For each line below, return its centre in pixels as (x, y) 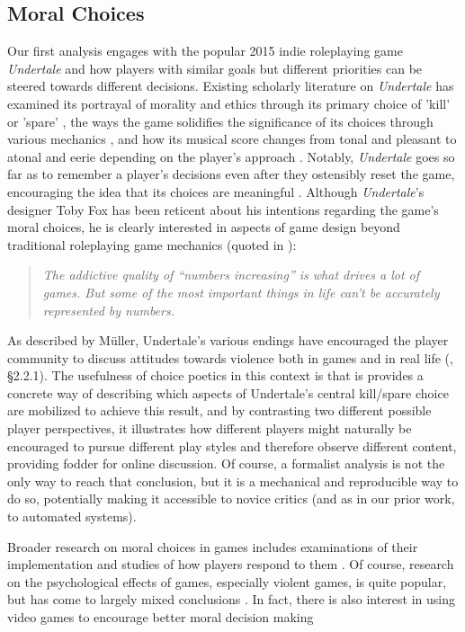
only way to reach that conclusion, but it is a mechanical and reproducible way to (233, 481)
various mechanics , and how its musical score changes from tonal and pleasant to (232, 139)
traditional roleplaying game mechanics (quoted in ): (152, 244)
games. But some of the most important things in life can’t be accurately (241, 292)
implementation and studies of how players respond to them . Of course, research (231, 564)
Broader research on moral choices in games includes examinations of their (213, 546)
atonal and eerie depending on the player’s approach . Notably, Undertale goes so (231, 156)
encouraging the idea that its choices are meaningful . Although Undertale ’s (216, 191)
